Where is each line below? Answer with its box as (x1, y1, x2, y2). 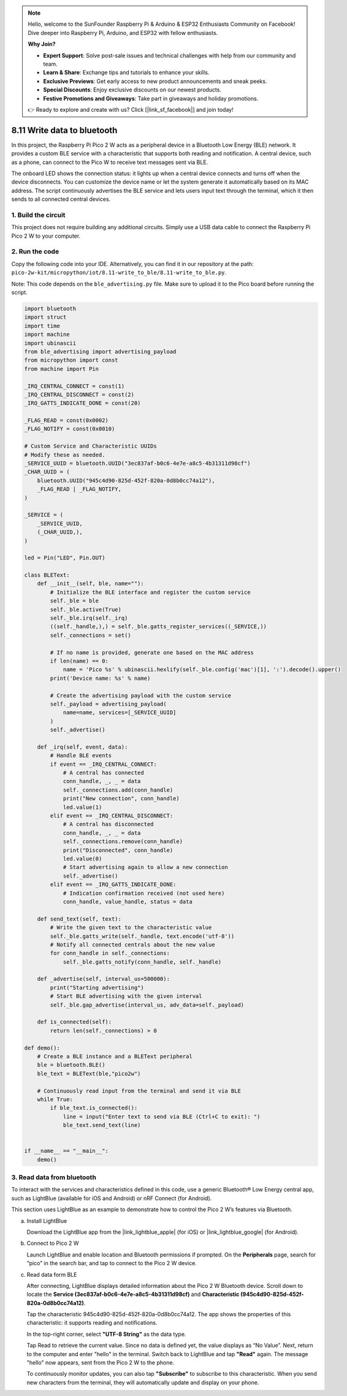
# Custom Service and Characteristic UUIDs (24, 443, 158, 450)
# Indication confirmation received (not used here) (63, 889, 225, 897)
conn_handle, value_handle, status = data (63, 898, 193, 905)
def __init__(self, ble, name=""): (37, 580, 144, 587)
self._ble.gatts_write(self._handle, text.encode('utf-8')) (50, 932, 235, 940)
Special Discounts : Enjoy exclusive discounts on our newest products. (43, 86, 222, 93)
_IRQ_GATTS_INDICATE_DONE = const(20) (24, 400, 141, 407)
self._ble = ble (50, 598, 99, 604)
